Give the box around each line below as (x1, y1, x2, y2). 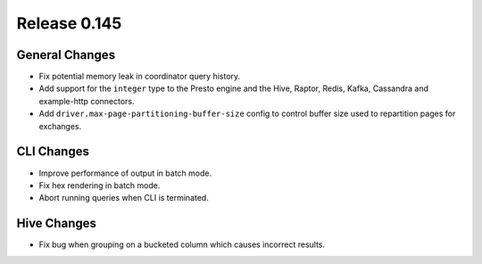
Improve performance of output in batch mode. (38, 168, 212, 178)
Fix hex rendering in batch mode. (38, 179, 161, 191)
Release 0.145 (16, 13, 122, 33)
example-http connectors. (38, 95, 135, 106)
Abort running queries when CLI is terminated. (38, 193, 209, 203)
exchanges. (38, 120, 82, 131)
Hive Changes (16, 216, 97, 231)
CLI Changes (16, 144, 89, 160)
